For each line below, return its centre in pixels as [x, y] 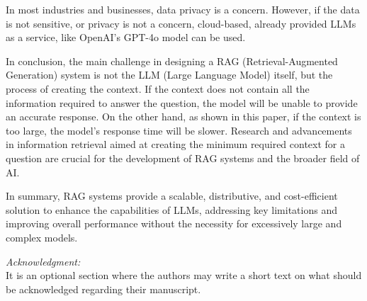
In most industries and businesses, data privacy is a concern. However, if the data [183, 9]
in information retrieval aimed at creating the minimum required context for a [176, 144]
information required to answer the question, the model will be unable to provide [182, 102]
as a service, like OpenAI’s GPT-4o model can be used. [126, 37]
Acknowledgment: [43, 261]
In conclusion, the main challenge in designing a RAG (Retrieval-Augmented [172, 61]
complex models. [42, 237]
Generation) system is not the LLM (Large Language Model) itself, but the [169, 75]
